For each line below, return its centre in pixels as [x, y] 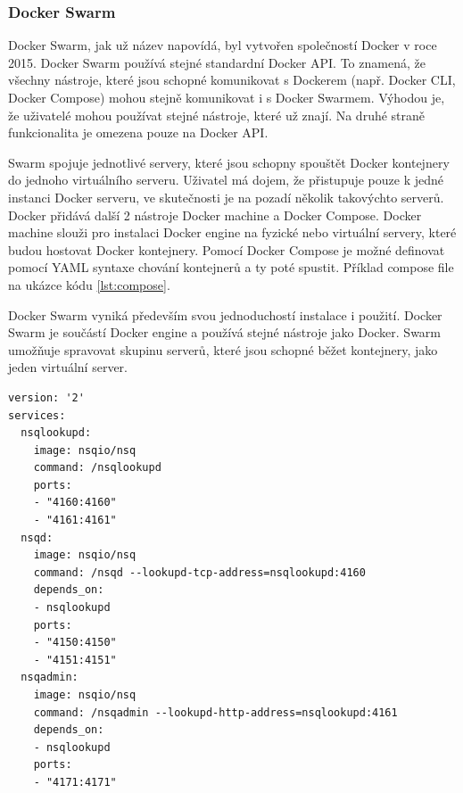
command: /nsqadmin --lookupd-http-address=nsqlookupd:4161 [215, 712]
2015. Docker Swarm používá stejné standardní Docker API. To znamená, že [217, 62]
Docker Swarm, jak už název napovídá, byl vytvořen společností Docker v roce [223, 45]
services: [37, 415]
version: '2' [46, 397]
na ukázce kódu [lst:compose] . [89, 284]
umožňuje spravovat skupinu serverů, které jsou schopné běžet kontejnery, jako [223, 349]
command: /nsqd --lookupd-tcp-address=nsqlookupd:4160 [199, 572]
